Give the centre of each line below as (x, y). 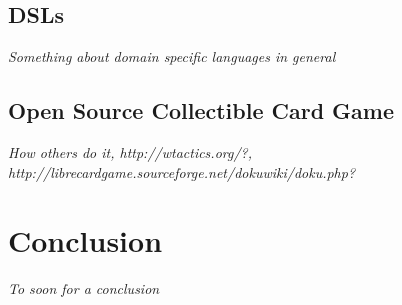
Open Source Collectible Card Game (201, 110)
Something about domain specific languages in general (172, 56)
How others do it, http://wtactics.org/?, (130, 152)
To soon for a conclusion (84, 288)
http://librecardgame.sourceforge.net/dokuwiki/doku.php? (182, 171)
